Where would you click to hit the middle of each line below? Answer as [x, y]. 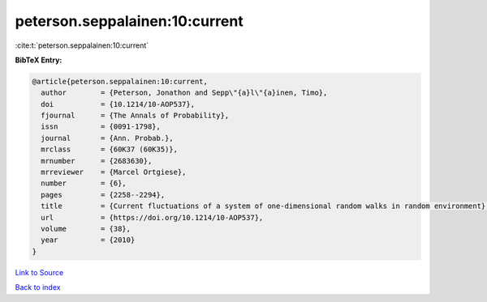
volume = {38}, [86, 229]
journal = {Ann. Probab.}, [107, 138]
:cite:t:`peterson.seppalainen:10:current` [82, 45]
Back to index [38, 287]
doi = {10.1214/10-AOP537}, [118, 104]
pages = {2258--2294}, [103, 195]
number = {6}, [84, 183]
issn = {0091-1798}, [101, 127]
